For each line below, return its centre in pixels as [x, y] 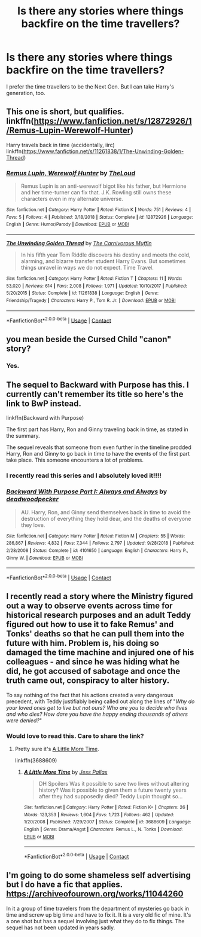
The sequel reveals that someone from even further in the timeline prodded [99, 447]
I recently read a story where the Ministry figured [100, 596]
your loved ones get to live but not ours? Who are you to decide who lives [97, 707]
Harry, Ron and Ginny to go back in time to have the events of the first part [98, 454]
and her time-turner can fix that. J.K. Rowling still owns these [96, 193]
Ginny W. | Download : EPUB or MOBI [45, 558]
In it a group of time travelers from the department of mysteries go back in [98, 908]
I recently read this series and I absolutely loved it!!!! [84, 475]
